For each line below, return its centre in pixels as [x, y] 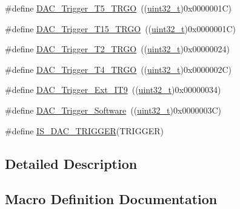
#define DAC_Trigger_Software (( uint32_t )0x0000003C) [113, 110]
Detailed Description [71, 163]
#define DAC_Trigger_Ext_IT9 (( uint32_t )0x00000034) [113, 90]
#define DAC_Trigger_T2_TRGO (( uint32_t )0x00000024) [117, 49]
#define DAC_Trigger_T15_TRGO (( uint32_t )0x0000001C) [120, 28]
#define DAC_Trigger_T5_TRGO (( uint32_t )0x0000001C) [118, 8]
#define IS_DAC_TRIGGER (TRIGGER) [84, 130]
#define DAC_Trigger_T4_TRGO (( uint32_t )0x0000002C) [118, 69]
